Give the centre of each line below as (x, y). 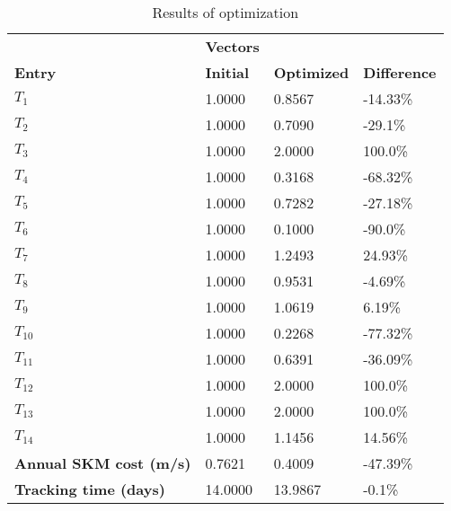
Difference (400, 72)
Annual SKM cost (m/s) (103, 463)
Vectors (232, 46)
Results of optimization (225, 12)
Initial (227, 72)
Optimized (311, 72)
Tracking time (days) (90, 489)
